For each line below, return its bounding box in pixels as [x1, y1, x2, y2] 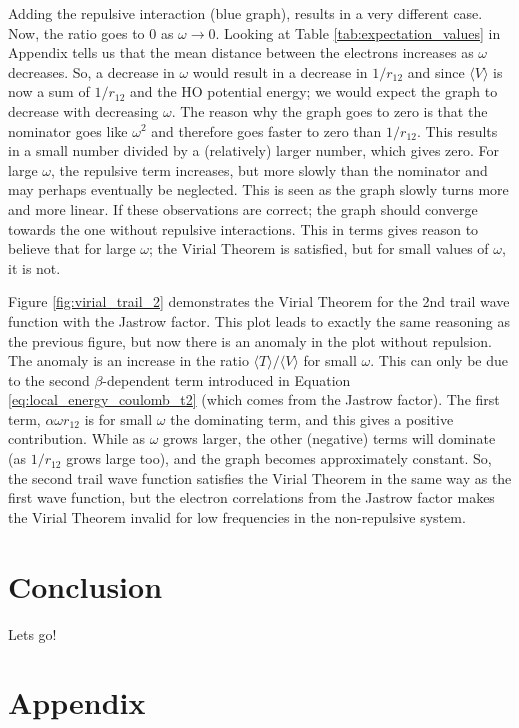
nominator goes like [8, 120, 128, 141]
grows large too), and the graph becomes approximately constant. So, [66, 448, 492, 469]
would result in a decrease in [192, 61, 368, 82]
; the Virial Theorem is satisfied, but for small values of [149, 238, 489, 259]
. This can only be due [370, 350, 508, 371]
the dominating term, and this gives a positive [170, 408, 454, 429]
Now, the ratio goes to [8, 22, 145, 43]
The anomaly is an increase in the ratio [8, 350, 249, 371]
